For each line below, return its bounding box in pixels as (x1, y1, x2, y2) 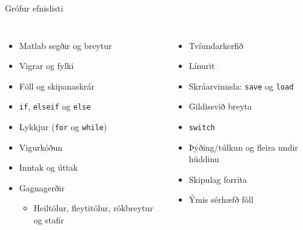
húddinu (188, 153, 219, 165)
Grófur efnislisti (5, 2, 64, 14)
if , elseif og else (19, 100, 91, 113)
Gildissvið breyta (188, 100, 252, 113)
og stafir (33, 214, 64, 226)
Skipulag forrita (188, 172, 247, 185)
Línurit (188, 59, 215, 72)
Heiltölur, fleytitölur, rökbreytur (33, 202, 153, 214)
